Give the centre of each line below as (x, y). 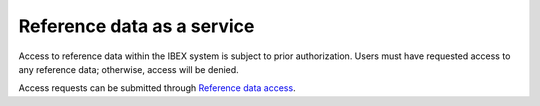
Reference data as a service (136, 26)
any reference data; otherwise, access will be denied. (128, 69)
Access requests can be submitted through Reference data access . (157, 88)
